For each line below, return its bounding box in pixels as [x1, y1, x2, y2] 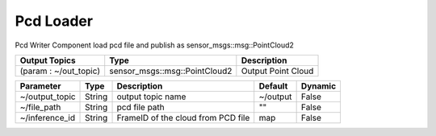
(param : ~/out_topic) [19, 65, 101, 76]
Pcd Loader [15, 12, 93, 30]
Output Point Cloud [241, 65, 314, 76]
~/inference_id [19, 112, 76, 123]
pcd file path [116, 101, 165, 113]
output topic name [116, 91, 187, 102]
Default [258, 80, 288, 92]
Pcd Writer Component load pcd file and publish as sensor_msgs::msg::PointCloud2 [15, 40, 295, 50]
